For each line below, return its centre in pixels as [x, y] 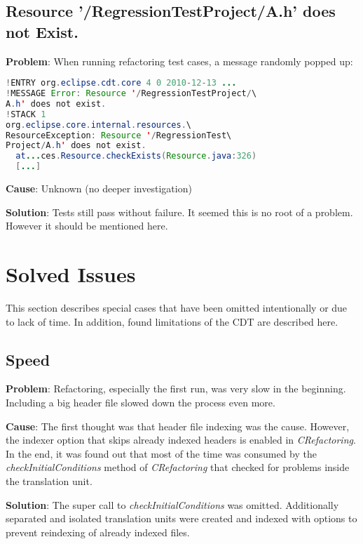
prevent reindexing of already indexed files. [98, 532]
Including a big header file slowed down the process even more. [141, 402]
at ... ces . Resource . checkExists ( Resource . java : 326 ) [136, 156]
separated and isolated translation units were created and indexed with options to [181, 518]
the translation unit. [49, 480]
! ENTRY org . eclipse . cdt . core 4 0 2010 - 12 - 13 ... [121, 83]
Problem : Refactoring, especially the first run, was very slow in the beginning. [176, 389]
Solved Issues [71, 274]
